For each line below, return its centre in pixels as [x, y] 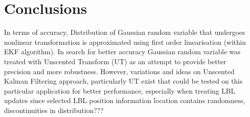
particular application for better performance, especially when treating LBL [120, 90]
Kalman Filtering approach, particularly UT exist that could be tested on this [123, 81]
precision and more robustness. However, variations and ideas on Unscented [119, 71]
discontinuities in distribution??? [54, 110]
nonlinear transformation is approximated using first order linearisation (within [125, 42]
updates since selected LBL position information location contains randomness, [125, 100]
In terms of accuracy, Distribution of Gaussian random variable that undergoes [125, 32]
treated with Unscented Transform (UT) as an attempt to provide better [115, 61]
